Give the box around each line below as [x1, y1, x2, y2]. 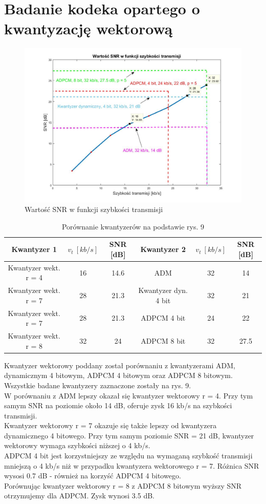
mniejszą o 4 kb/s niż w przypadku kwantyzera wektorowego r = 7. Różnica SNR [4, 460, 259, 471]
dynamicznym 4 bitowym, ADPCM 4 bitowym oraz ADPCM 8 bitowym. [4, 370, 233, 381]
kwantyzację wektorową [4, 18, 173, 39]
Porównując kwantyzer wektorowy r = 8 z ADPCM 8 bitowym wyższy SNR [4, 480, 242, 491]
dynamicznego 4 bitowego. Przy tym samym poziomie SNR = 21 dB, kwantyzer [4, 430, 254, 440]
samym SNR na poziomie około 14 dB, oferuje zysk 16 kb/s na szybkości [4, 400, 232, 411]
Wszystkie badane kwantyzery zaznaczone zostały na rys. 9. [4, 380, 191, 390]
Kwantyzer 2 [140, 244, 186, 255]
